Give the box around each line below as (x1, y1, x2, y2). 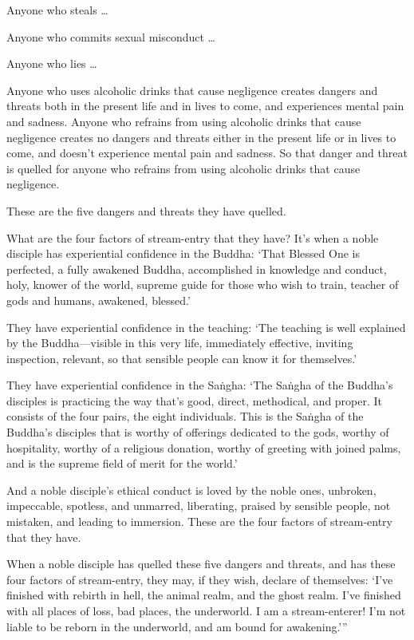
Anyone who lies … (6, 55, 97, 72)
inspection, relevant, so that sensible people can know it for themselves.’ (6, 350, 357, 366)
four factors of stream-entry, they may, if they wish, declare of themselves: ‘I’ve (6, 571, 393, 587)
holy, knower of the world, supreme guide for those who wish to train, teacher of (6, 276, 399, 293)
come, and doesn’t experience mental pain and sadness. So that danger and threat (6, 144, 408, 161)
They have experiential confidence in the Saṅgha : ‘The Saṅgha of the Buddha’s (6, 377, 393, 393)
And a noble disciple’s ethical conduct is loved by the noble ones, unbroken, (6, 481, 377, 498)
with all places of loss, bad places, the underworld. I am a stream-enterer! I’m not (6, 602, 406, 618)
